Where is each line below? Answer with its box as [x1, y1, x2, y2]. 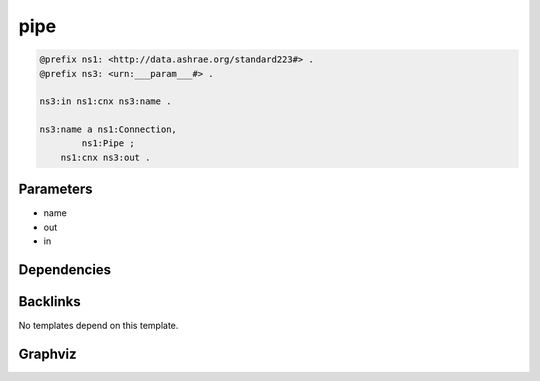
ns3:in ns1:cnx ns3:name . [39, 96, 172, 107]
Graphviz [18, 345, 77, 362]
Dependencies [18, 261, 112, 278]
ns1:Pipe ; [81, 138, 135, 149]
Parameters [18, 181, 93, 198]
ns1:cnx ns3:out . [60, 151, 151, 163]
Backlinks [18, 293, 82, 310]
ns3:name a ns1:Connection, [39, 124, 177, 135]
